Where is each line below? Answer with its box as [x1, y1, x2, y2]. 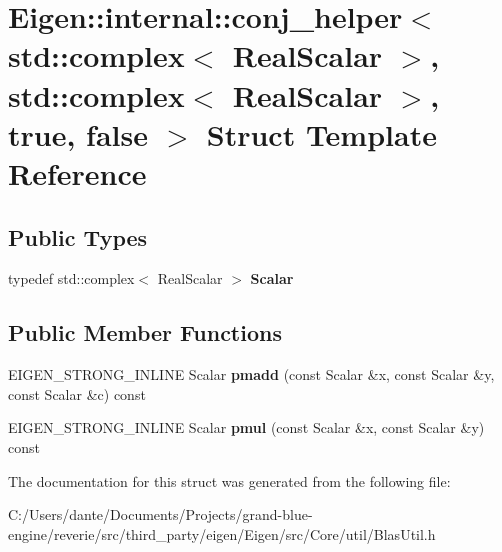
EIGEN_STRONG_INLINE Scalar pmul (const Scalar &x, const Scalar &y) [8, 417, 485, 438]
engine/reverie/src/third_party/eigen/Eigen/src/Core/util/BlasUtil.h [8, 523, 436, 544]
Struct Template [206, 113, 437, 154]
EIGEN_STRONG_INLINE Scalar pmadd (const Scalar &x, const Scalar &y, [8, 364, 495, 385]
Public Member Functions [8, 317, 282, 348]
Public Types [8, 221, 148, 252]
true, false [8, 113, 148, 154]
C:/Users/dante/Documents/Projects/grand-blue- [8, 504, 313, 525]
